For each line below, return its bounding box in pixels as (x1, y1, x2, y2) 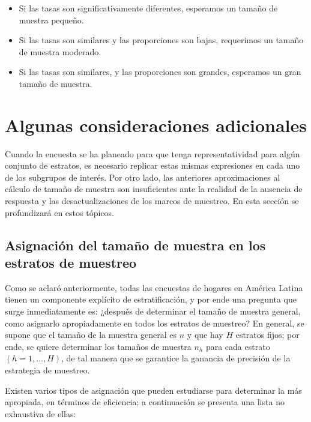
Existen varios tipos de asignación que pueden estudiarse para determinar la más (5, 384, 302, 396)
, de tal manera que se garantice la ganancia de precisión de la (61, 352, 291, 364)
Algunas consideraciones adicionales (5, 112, 307, 137)
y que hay (187, 328, 223, 341)
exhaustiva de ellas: (5, 407, 76, 420)
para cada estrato (205, 340, 270, 352)
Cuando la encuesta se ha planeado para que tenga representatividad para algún (5, 147, 300, 160)
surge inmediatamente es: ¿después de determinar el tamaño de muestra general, (5, 305, 301, 318)
